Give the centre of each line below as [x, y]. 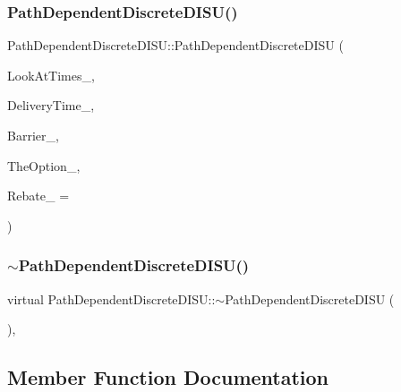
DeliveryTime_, [51, 105]
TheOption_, [44, 165]
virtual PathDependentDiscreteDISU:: [111, 298]
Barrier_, [33, 135]
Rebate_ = [38, 196]
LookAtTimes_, [51, 75]
